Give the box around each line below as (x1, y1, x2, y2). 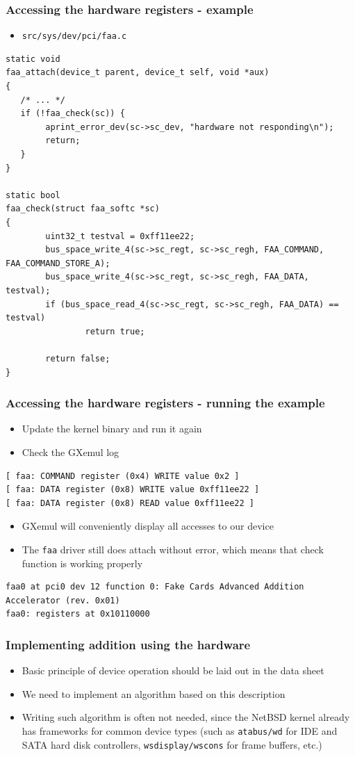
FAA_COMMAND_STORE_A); (6, 258, 110, 268)
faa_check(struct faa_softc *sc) (6, 204, 160, 214)
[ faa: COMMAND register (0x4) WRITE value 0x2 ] (6, 471, 240, 481)
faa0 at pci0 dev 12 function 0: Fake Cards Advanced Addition (6, 582, 304, 592)
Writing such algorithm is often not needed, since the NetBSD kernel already (22, 710, 350, 724)
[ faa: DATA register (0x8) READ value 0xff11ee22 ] (6, 498, 254, 508)
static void (6, 54, 60, 64)
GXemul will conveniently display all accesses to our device (22, 519, 274, 533)
